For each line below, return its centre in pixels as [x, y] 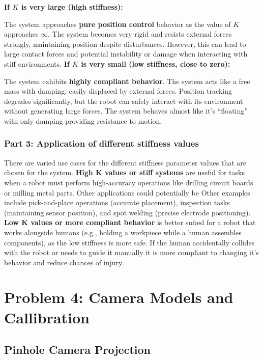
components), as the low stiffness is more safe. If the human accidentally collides [129, 242]
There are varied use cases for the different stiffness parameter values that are [125, 162]
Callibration [47, 317]
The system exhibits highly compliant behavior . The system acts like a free [127, 81]
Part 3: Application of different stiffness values [101, 143]
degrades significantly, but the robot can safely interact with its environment [124, 101]
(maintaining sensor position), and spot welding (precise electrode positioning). [127, 212]
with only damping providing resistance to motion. [83, 120]
